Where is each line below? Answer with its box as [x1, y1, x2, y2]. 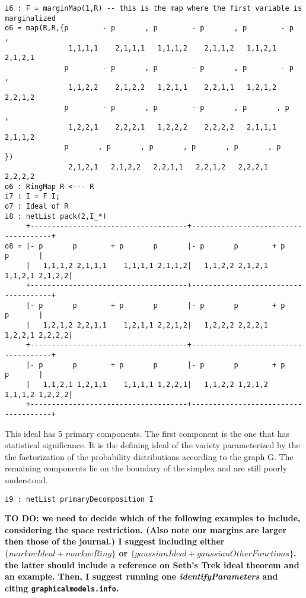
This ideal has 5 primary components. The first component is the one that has [5, 427, 290, 439]
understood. [5, 473, 48, 486]
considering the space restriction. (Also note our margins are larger [5, 523, 287, 536]
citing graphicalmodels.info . [5, 581, 119, 594]
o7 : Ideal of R [5, 202, 69, 211]
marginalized [5, 14, 56, 23]
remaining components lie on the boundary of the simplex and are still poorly [5, 462, 288, 474]
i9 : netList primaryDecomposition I [5, 495, 154, 503]
